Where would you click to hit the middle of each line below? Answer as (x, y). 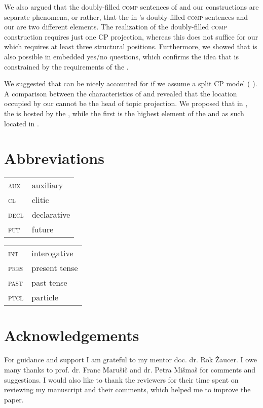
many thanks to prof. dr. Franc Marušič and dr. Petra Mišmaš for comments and (130, 369)
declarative (51, 215)
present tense (55, 268)
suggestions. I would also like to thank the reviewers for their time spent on (121, 379)
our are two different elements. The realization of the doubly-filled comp (116, 27)
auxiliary (47, 185)
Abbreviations (54, 158)
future (43, 229)
